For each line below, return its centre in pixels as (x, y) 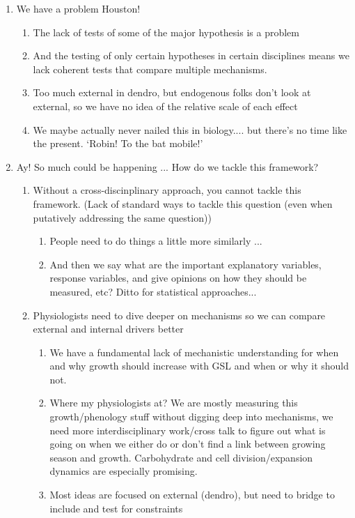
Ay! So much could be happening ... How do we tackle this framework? (167, 166)
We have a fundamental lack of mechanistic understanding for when (194, 352)
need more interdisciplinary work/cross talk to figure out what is (188, 430)
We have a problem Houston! (78, 8)
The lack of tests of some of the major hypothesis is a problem (166, 32)
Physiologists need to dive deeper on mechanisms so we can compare (179, 315)
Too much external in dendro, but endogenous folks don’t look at (172, 92)
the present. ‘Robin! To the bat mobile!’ (118, 143)
